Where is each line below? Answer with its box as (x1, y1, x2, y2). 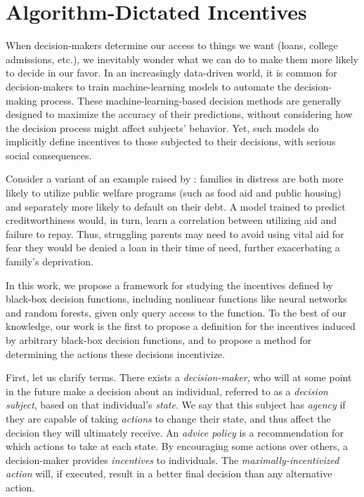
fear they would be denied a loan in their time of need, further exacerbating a (6, 240, 340, 255)
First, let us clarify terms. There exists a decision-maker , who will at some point (6, 370, 352, 385)
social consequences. (6, 147, 92, 162)
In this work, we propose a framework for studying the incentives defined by (6, 277, 334, 292)
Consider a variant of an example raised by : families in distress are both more (6, 171, 344, 186)
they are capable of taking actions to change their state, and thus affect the (6, 411, 331, 425)
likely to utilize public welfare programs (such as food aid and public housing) (6, 185, 342, 200)
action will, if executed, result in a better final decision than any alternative (6, 466, 332, 481)
